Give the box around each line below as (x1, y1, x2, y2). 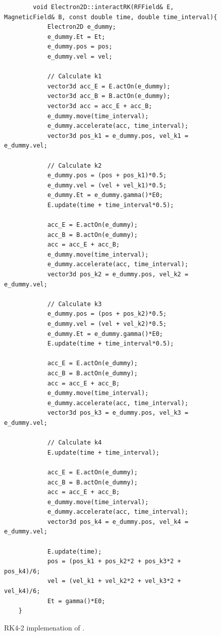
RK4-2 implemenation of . (4, 622, 85, 632)
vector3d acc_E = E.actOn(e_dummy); (47, 82, 171, 90)
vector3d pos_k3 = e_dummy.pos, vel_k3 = (47, 409, 189, 417)
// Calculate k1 (47, 73, 102, 80)
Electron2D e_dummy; (47, 23, 116, 31)
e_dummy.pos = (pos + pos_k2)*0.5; (47, 310, 167, 318)
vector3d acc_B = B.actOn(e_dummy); (47, 92, 171, 100)
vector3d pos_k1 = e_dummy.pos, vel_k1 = (47, 132, 189, 139)
